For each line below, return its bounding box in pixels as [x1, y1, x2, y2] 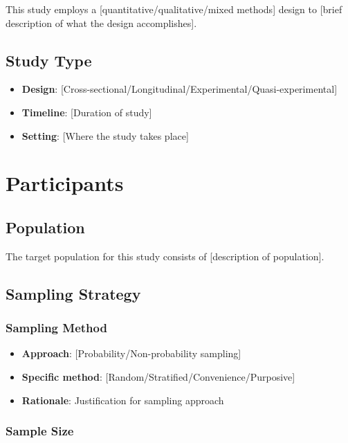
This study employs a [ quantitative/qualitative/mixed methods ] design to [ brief [6, 2, 342, 16]
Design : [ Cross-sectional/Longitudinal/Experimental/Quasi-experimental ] [21, 82, 338, 96]
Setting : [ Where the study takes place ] [21, 128, 189, 143]
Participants [6, 169, 124, 197]
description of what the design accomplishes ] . [6, 15, 197, 30]
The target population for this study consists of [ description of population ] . [6, 248, 324, 263]
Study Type [6, 49, 92, 71]
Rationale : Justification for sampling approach [21, 392, 224, 407]
